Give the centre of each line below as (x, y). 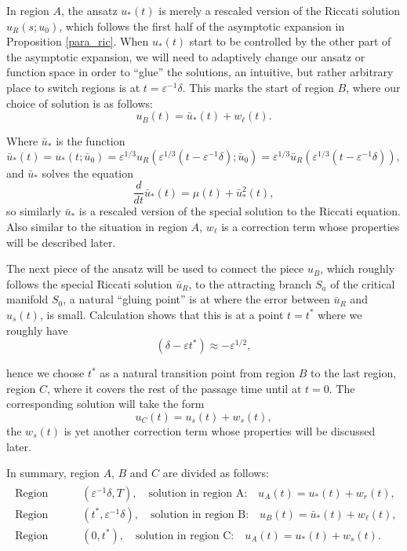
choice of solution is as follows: (80, 103)
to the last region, (354, 373)
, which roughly (358, 268)
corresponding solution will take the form (105, 404)
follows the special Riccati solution (89, 283)
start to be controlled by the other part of (290, 41)
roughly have (37, 330)
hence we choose (45, 373)
